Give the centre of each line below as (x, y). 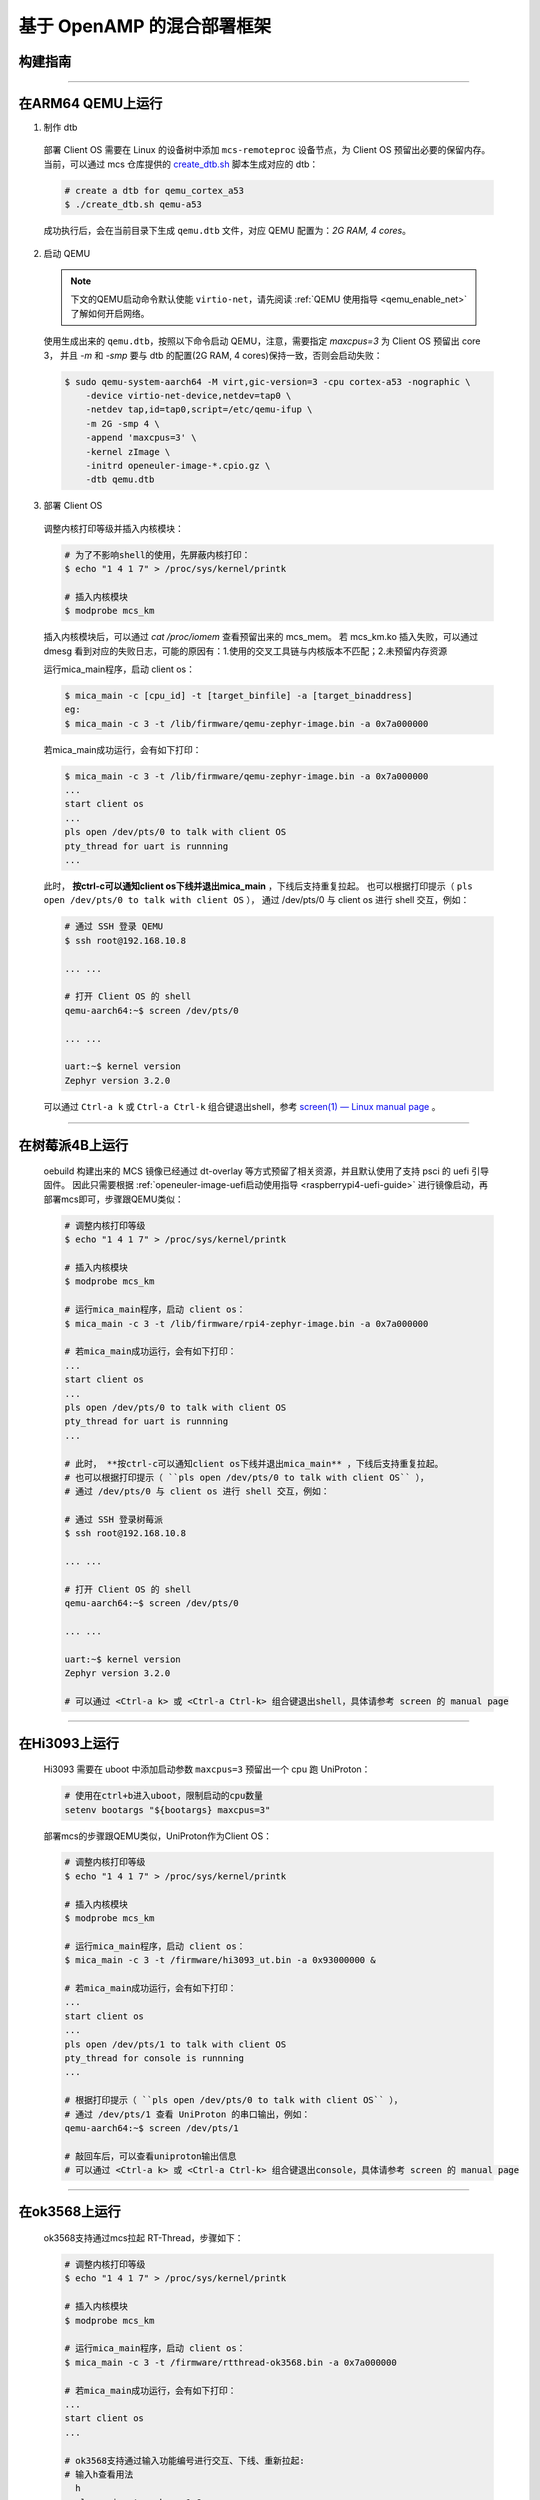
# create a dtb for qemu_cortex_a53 (154, 190)
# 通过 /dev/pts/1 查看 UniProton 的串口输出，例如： (187, 2114)
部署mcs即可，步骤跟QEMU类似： (113, 1199)
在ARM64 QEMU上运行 (90, 103)
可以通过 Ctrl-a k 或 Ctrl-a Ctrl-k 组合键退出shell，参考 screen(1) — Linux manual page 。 (242, 1106)
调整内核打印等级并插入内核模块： (113, 528)
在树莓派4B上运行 (73, 1145)
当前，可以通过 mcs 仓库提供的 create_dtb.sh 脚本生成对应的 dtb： (181, 164)
